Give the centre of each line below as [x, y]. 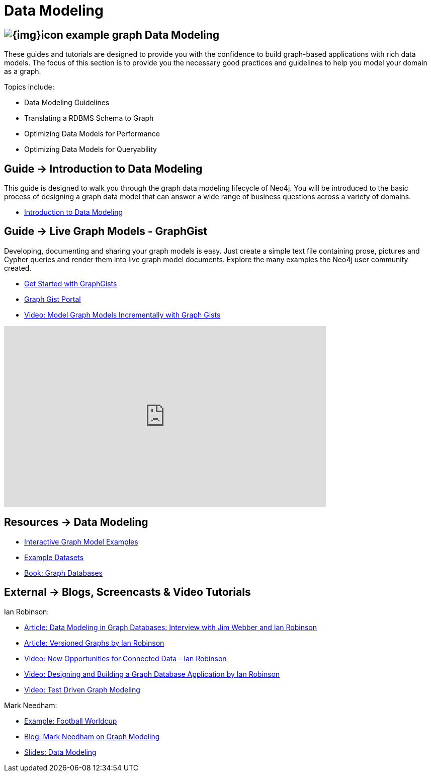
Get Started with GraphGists [71, 283]
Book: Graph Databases [63, 573]
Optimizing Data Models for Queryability [91, 149]
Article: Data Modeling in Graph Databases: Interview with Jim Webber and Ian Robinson [170, 627]
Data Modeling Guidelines [67, 103]
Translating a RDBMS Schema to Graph [89, 118]
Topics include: [29, 87]
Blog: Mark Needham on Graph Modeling [92, 736]
